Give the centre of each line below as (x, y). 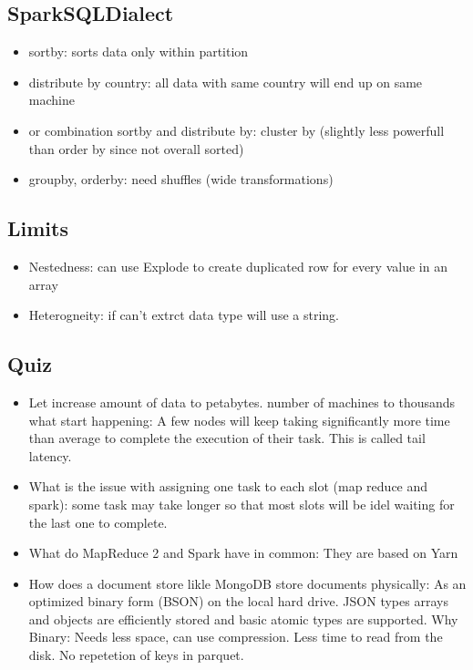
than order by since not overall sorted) (136, 148)
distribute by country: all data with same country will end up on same (226, 82)
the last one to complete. (98, 522)
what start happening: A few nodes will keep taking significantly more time (239, 420)
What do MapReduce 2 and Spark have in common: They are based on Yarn (243, 553)
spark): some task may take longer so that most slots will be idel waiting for (242, 504)
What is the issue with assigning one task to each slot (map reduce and (228, 486)
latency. (50, 455)
